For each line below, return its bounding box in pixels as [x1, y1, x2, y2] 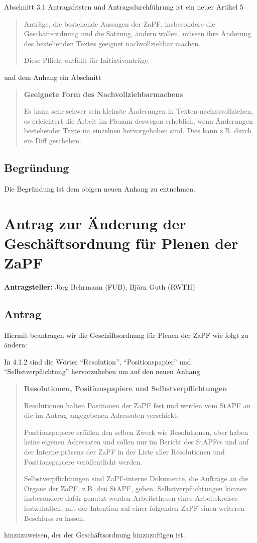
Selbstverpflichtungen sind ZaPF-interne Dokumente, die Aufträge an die [24, 473, 248, 484]
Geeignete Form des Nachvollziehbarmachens [24, 88, 183, 99]
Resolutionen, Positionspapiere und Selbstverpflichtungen [24, 383, 227, 393]
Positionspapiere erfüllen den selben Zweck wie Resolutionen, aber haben [24, 426, 248, 437]
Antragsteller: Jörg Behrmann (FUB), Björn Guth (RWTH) [4, 281, 195, 292]
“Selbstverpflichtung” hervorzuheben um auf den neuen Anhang [4, 366, 200, 377]
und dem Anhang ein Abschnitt [4, 71, 101, 82]
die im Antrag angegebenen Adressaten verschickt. [24, 410, 179, 420]
